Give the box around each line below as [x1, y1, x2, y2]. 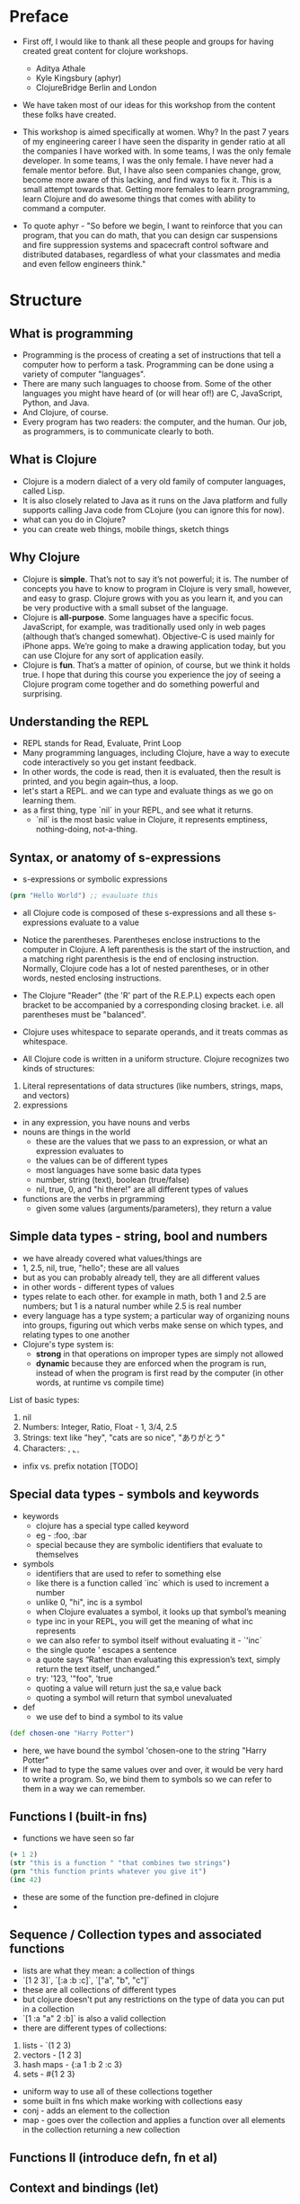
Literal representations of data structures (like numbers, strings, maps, [22, 1080, 284, 1091]
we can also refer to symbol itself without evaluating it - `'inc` [35, 1634, 262, 1646]
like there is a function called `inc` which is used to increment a [35, 1577, 269, 1588]
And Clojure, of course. [22, 406, 110, 417]
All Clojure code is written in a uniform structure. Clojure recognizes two [22, 1053, 290, 1064]
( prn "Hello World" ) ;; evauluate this [9, 892, 159, 901]
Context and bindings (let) [9, 2181, 159, 2196]
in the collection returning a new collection [22, 2124, 181, 2135]
